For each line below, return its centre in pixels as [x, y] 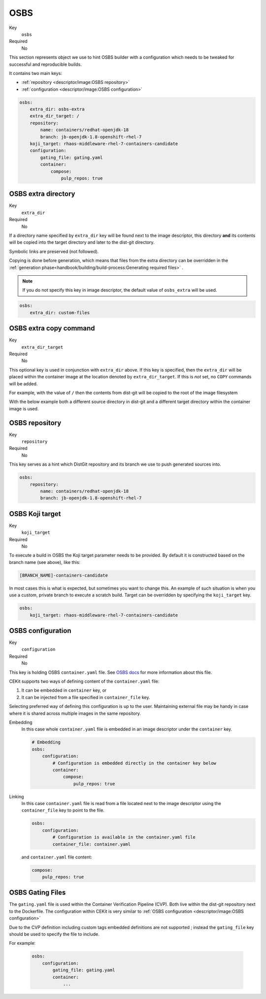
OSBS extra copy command [52, 328]
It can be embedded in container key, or [64, 690]
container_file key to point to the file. [63, 810]
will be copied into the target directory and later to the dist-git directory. [82, 242]
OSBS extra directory [42, 194]
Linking [17, 796]
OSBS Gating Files [37, 893]
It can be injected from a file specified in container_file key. [86, 697]
